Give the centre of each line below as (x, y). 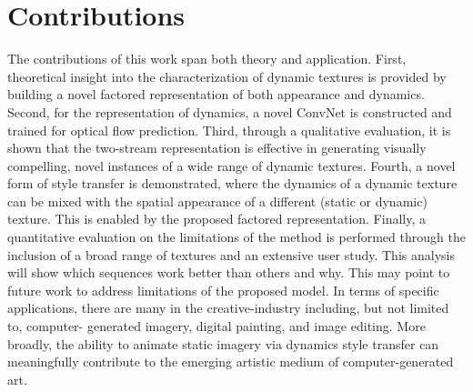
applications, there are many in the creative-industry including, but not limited (228, 308)
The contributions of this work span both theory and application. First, (207, 59)
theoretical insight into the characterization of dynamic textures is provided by (227, 76)
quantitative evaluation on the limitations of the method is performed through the (236, 237)
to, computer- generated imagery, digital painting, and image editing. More (216, 326)
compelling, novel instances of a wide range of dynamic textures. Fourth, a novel (231, 165)
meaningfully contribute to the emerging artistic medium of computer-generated (231, 362)
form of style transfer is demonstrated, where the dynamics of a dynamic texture (232, 183)
